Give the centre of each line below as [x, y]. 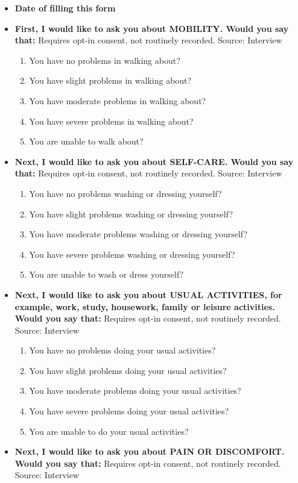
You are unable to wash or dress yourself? [106, 274]
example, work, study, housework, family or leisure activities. [145, 306]
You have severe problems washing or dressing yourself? [132, 254]
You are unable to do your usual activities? [109, 431]
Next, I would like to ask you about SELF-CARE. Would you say [154, 161]
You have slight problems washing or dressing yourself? [131, 213]
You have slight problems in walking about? [110, 80]
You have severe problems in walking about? [111, 121]
